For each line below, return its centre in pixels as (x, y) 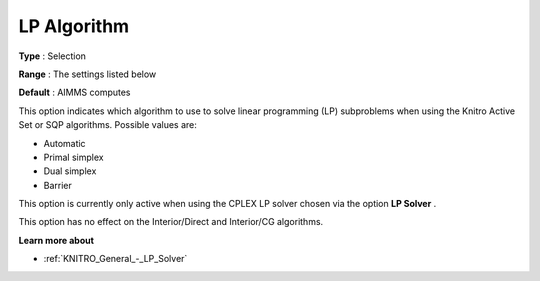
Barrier (57, 185)
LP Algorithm (74, 26)
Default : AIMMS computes (74, 92)
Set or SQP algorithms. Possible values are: (107, 125)
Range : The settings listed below (87, 74)
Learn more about (56, 240)
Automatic (64, 143)
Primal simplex (73, 157)
